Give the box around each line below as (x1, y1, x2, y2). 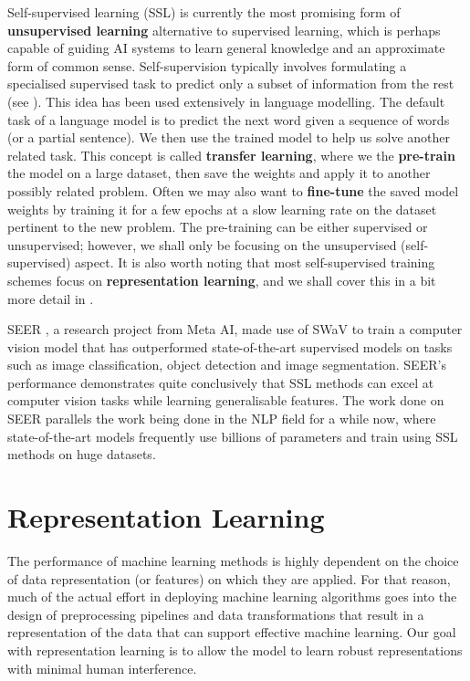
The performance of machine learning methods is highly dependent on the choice (7, 550, 459, 570)
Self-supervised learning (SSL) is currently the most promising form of (7, 3, 401, 21)
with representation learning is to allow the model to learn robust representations (7, 640, 463, 659)
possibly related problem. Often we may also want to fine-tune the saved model (7, 181, 459, 200)
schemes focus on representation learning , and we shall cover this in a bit (7, 270, 436, 289)
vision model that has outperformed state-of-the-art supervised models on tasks (7, 337, 453, 356)
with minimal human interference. (7, 658, 197, 677)
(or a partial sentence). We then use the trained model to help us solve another (7, 128, 451, 147)
